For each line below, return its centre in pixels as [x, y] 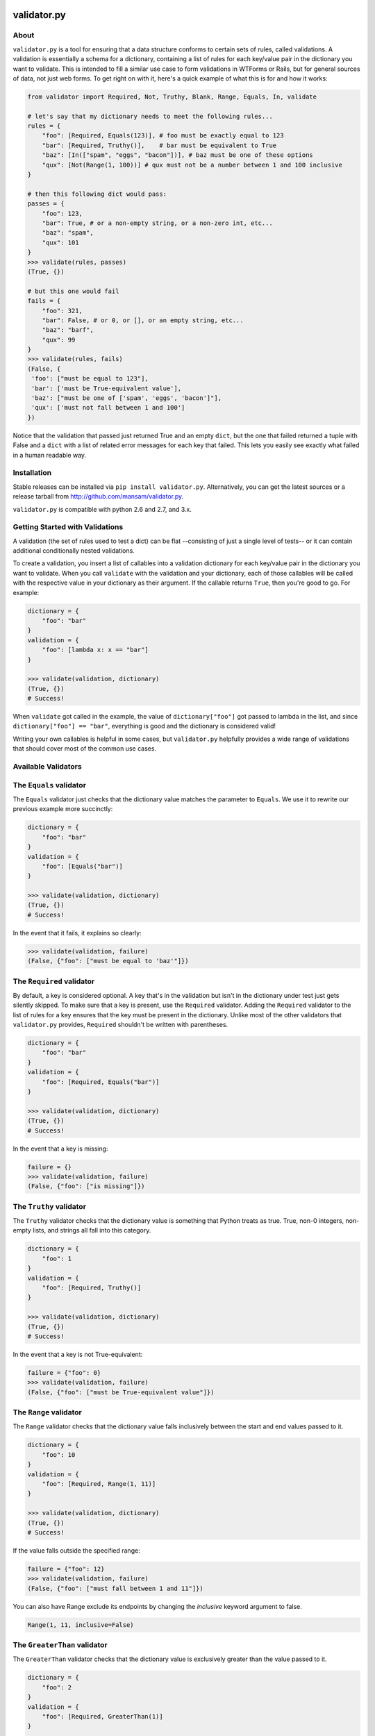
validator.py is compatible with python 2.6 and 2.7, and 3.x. [102, 509]
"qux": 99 [59, 340]
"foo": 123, [62, 213]
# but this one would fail [73, 291]
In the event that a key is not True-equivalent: [78, 1354]
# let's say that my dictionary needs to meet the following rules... [150, 116]
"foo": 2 [57, 1687]
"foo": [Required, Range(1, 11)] [99, 1484]
